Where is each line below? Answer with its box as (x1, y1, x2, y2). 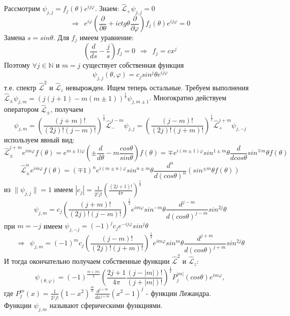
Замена (4, 32, 26, 43)
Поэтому (4, 60, 30, 70)
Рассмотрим (4, 3, 40, 14)
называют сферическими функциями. (50, 300, 163, 310)
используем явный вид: (4, 134, 75, 144)
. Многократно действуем (149, 92, 226, 103)
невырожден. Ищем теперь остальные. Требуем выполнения (66, 82, 249, 92)
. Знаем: (95, 3, 119, 14)
